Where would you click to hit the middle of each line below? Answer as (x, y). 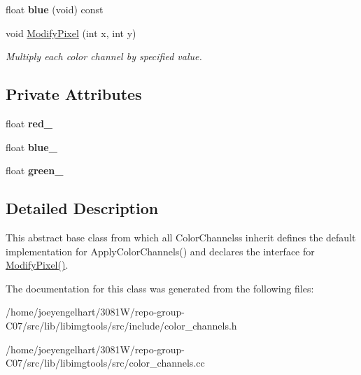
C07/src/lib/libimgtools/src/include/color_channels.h (121, 325)
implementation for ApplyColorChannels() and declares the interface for (160, 251)
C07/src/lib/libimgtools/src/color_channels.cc (105, 363)
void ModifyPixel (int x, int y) (71, 33)
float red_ (29, 123)
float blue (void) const (55, 9)
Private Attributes (74, 94)
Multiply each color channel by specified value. (104, 56)
